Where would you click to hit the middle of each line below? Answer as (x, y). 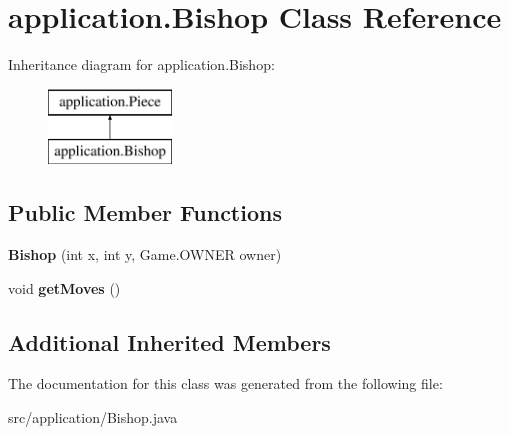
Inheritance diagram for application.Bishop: (141, 64)
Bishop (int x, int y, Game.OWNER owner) (145, 254)
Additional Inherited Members (169, 341)
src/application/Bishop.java (93, 417)
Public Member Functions (145, 212)
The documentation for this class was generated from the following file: (225, 383)
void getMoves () (64, 287)
